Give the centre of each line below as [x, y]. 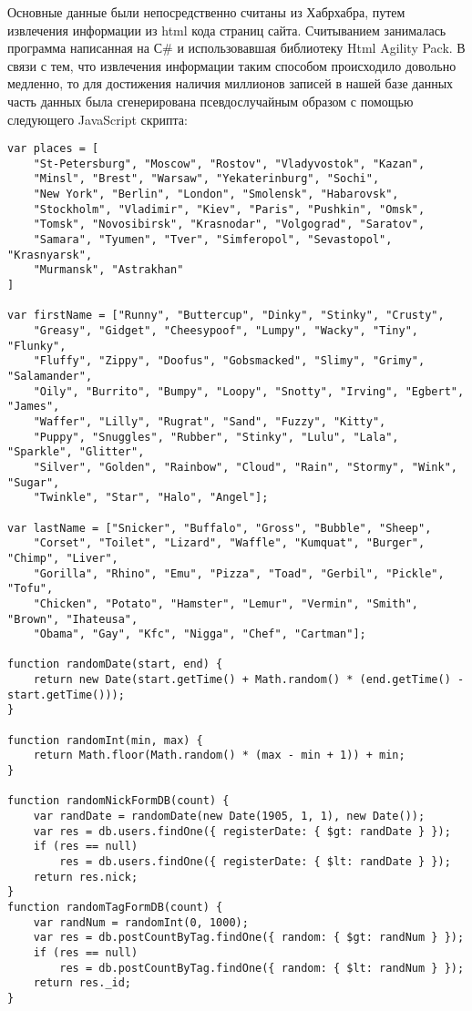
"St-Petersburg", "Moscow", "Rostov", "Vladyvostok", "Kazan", [229, 163]
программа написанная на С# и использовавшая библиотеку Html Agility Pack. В [236, 48]
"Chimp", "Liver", [63, 558]
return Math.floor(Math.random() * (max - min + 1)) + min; [219, 756]
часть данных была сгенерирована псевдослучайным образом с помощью [210, 101]
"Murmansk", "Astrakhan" [108, 270]
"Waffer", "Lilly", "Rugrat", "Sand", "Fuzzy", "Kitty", [210, 421]
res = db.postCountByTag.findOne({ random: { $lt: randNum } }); [262, 968]
